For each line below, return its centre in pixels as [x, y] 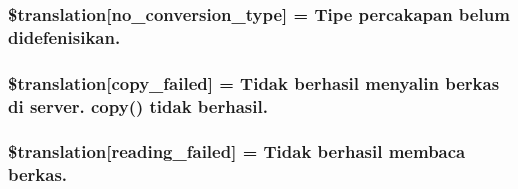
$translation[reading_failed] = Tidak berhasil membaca [237, 151]
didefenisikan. [64, 36]
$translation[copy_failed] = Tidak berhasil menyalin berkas [254, 82]
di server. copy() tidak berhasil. [138, 105]
